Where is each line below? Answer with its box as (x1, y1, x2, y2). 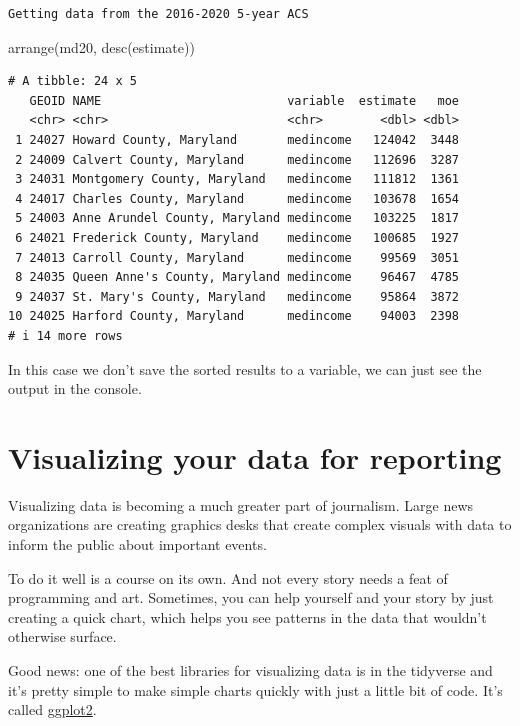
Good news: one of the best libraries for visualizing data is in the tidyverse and (8, 659, 493, 680)
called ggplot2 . (8, 699, 97, 720)
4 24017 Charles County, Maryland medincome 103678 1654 (15, 191, 460, 206)
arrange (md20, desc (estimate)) (8, 36, 195, 57)
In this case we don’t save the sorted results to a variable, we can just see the (8, 358, 482, 379)
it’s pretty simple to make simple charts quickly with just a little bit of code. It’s (8, 679, 503, 700)
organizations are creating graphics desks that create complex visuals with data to (8, 514, 512, 535)
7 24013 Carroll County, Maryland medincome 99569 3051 (15, 250, 460, 265)
